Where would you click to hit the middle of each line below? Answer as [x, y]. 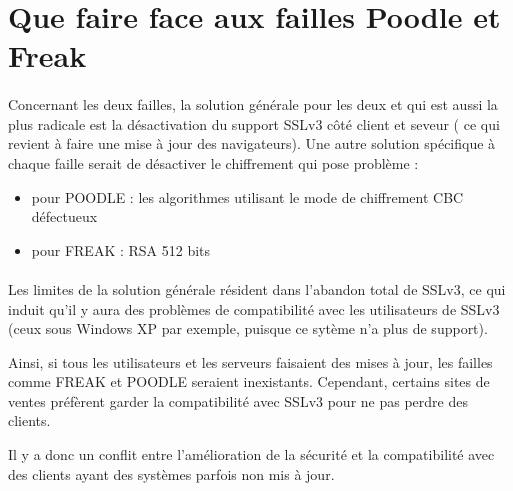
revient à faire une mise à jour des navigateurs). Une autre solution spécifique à [252, 143]
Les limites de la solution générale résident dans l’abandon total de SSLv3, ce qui [257, 288]
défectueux [64, 216]
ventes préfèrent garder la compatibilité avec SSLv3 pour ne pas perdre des [238, 400]
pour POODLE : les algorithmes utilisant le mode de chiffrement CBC [247, 196]
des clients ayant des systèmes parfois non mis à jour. [171, 473]
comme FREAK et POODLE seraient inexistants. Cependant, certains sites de [249, 381]
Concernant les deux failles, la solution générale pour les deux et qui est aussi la [253, 104]
